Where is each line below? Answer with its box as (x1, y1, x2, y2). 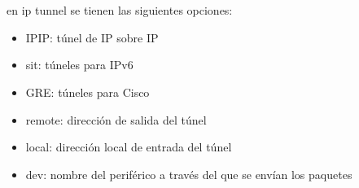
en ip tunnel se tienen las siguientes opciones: (7, 2, 233, 19)
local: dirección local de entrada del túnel (25, 138, 232, 155)
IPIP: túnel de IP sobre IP (25, 28, 159, 46)
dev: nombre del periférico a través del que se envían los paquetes (25, 165, 352, 182)
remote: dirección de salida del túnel (25, 111, 207, 128)
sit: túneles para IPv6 (25, 56, 134, 73)
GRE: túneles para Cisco (25, 83, 150, 100)
